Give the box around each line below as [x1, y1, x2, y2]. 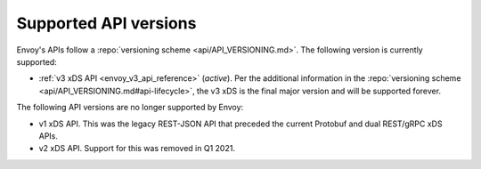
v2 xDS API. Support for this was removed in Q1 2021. [38, 143, 236, 154]
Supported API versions [16, 13, 197, 33]
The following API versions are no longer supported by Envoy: [16, 102, 244, 113]
